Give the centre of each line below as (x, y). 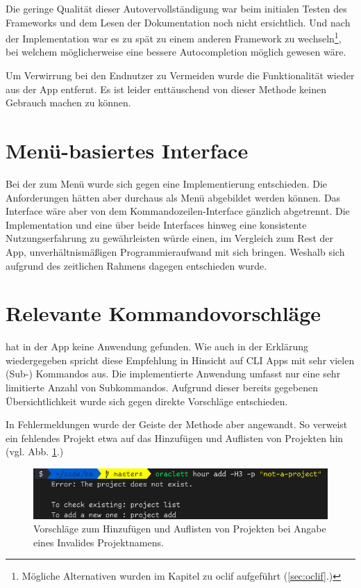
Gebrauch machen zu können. (68, 103)
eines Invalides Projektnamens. (99, 542)
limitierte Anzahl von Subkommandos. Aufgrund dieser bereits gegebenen (162, 387)
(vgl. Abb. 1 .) (35, 451)
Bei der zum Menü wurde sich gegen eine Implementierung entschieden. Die (166, 183)
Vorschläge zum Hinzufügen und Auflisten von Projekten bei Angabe (180, 529)
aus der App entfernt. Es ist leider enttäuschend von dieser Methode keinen (166, 89)
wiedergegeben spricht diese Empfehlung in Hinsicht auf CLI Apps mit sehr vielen (180, 360)
